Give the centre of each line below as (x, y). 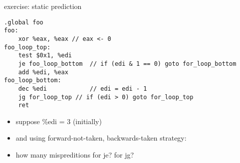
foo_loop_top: (27, 47)
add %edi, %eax (43, 72)
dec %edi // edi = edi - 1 (83, 88)
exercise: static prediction (43, 6)
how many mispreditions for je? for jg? (75, 155)
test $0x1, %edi (45, 56)
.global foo (24, 22)
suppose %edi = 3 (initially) (59, 121)
